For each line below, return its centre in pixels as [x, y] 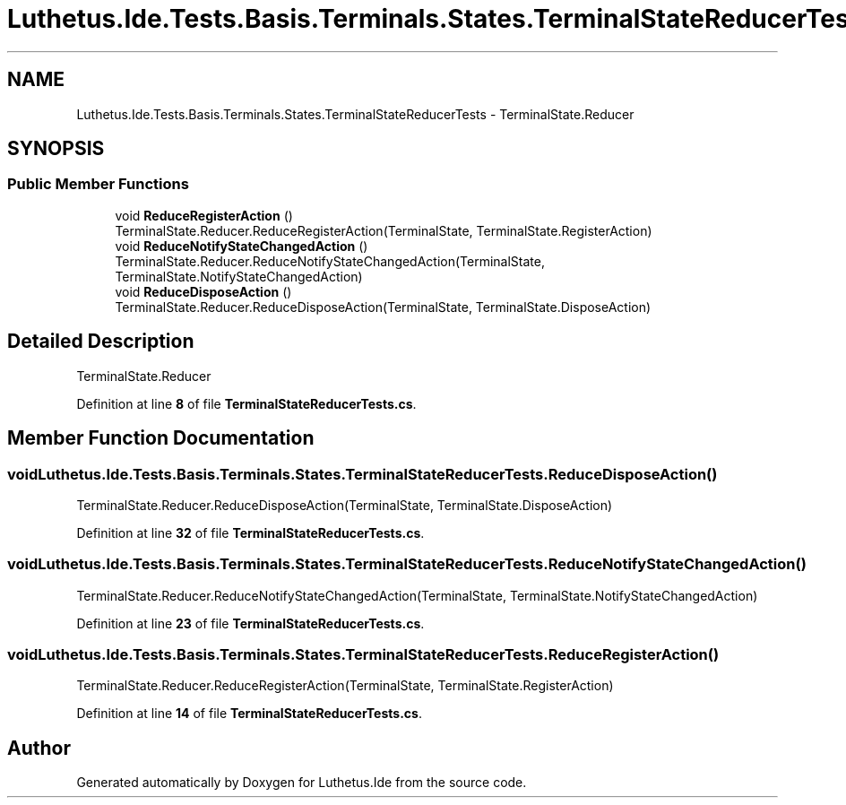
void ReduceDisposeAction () [203, 291]
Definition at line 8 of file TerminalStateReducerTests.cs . [246, 403]
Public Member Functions [98, 184]
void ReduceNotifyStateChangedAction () [242, 246]
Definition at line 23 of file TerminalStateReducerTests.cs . [250, 623]
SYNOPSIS [56, 149]
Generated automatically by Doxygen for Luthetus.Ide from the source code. [302, 783]
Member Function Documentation [161, 438]
